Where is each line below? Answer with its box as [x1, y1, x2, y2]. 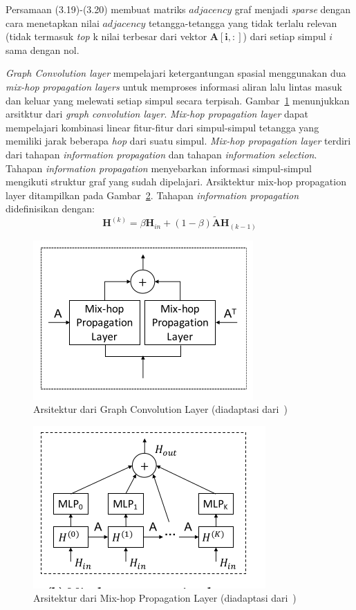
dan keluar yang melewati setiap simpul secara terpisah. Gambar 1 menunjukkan [6, 93, 350, 107]
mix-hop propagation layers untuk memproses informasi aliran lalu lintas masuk [6, 79, 342, 93]
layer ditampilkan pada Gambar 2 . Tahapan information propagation [6, 187, 299, 202]
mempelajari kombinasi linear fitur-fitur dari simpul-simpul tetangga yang [6, 120, 319, 134]
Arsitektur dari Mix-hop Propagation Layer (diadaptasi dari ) [33, 591, 297, 605]
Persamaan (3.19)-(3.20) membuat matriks [6, 2, 186, 16]
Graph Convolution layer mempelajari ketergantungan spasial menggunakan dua [6, 66, 346, 80]
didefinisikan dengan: [6, 201, 95, 216]
